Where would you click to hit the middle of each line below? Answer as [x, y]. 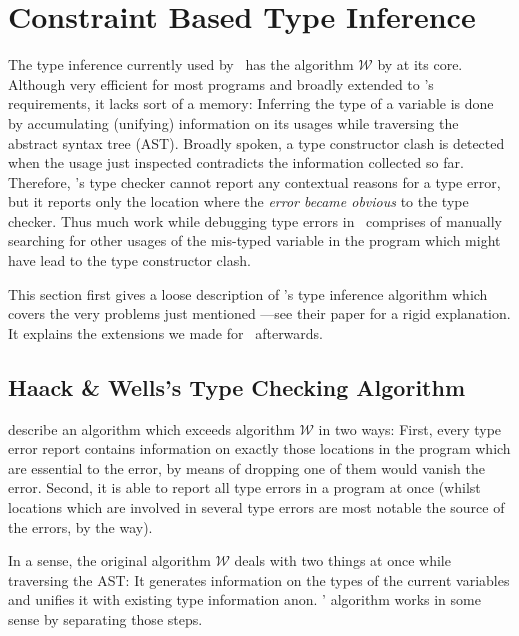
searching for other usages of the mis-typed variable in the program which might [254, 240]
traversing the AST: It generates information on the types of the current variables [259, 579]
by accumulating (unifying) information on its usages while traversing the [233, 122]
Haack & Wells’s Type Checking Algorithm [237, 386]
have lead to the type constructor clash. [129, 260]
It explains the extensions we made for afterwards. [166, 332]
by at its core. [420, 64]
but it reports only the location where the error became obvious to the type [238, 201]
